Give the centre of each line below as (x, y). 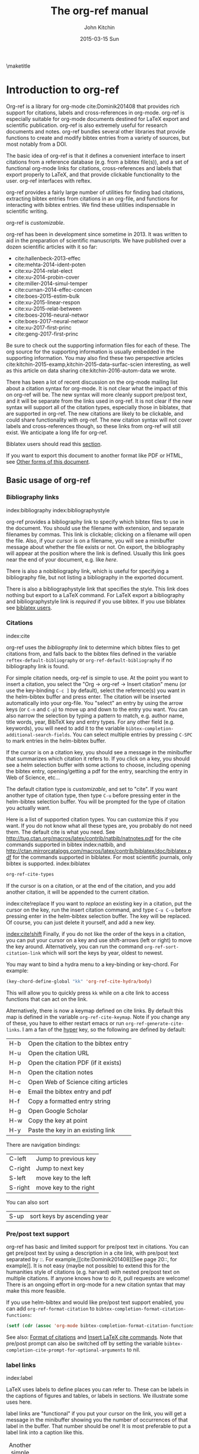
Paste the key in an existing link (72, 1130)
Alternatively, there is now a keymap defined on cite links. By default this (95, 1010)
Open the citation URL (59, 1053)
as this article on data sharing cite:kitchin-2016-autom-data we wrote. (91, 370)
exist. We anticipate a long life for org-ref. (57, 432)
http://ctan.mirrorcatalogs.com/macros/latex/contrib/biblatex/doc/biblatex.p (99, 851)
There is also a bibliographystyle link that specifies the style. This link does (98, 589)
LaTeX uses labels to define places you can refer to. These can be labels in (97, 1389)
